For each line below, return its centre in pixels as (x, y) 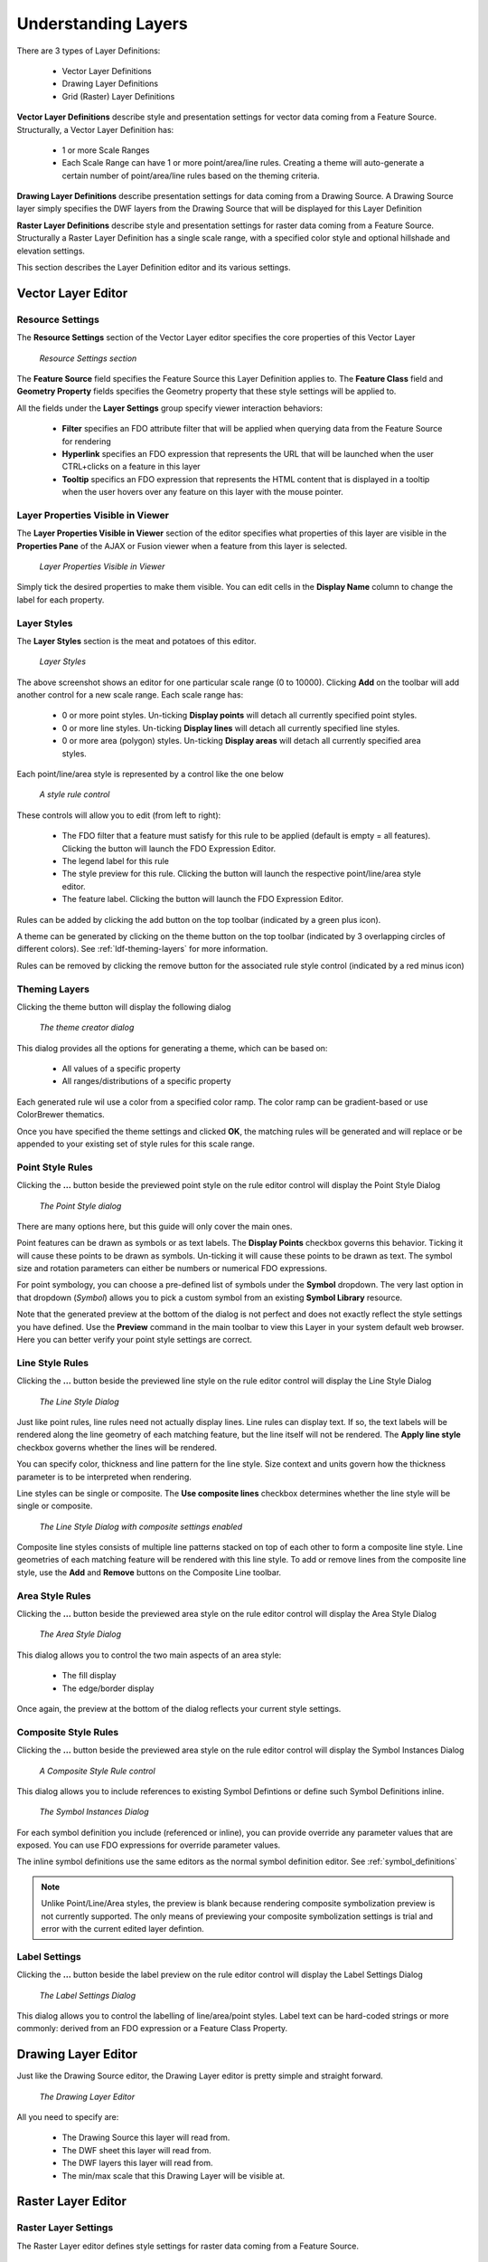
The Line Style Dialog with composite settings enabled (141, 1526)
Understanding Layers (103, 24)
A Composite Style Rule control (97, 1771)
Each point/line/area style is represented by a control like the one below (150, 775)
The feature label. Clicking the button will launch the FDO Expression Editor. (202, 899)
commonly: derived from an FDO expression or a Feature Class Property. (152, 2029)
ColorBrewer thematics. (61, 1115)
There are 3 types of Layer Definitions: (89, 51)
